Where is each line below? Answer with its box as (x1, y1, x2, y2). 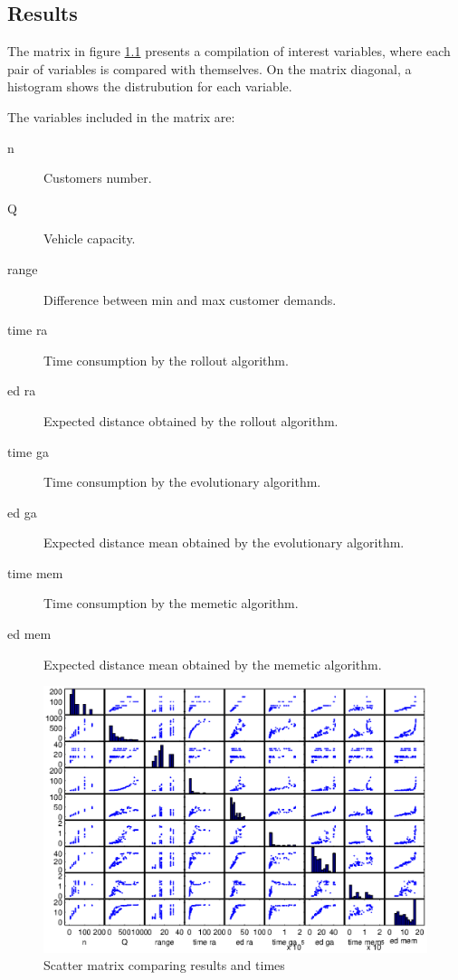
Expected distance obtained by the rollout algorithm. (43, 411, 339, 430)
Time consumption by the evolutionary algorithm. (43, 472, 321, 491)
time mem (7, 563, 63, 582)
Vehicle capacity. (43, 229, 136, 248)
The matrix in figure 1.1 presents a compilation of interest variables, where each (7, 42, 451, 61)
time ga (7, 442, 49, 461)
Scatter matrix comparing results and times (43, 956, 285, 975)
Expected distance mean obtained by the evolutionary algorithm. (43, 533, 405, 552)
